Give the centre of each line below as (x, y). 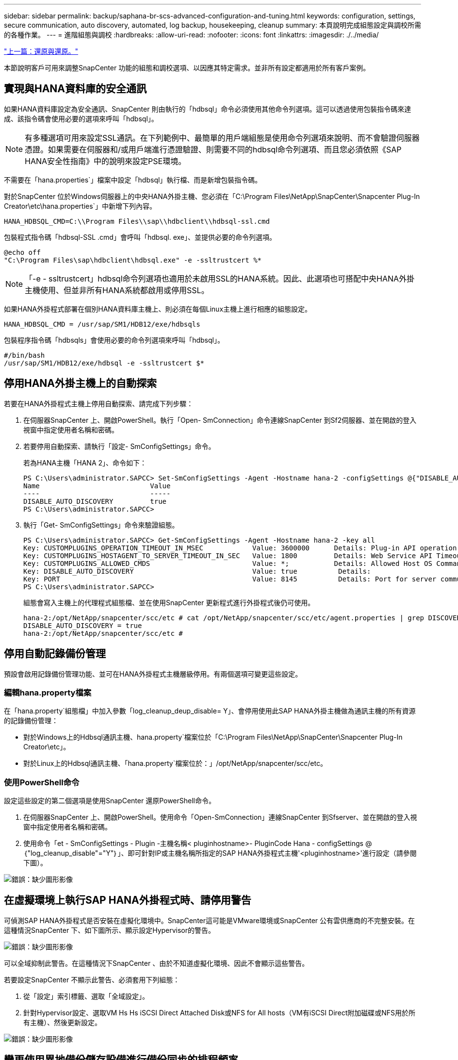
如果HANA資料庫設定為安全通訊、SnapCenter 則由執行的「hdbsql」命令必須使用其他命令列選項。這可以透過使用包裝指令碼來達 (208, 109)
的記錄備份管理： (31, 721)
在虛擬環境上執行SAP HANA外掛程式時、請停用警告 (128, 900)
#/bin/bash (25, 355)
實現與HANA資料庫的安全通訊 (75, 89)
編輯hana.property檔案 (48, 692)
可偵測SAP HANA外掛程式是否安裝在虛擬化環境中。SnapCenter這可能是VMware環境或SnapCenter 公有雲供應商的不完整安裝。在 (209, 920)
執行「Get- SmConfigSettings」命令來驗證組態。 (101, 525)
